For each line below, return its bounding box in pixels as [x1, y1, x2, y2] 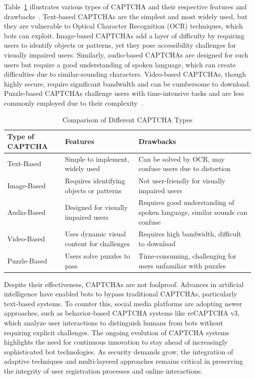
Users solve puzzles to [65, 250, 130, 261]
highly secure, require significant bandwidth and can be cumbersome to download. [4, 78, 251, 88]
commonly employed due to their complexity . [4, 97, 143, 108]
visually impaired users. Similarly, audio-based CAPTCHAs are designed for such [4, 49, 249, 59]
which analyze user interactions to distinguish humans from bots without [4, 317, 224, 327]
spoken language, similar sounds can [138, 207, 248, 217]
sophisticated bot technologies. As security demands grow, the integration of [4, 346, 233, 356]
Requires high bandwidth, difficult [138, 229, 241, 239]
